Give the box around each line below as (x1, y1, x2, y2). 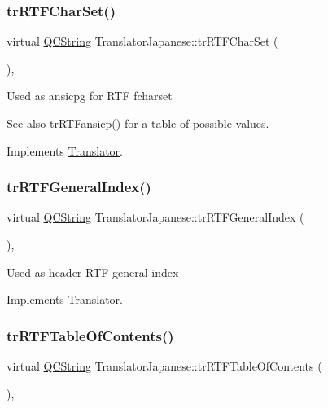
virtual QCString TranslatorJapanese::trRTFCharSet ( (7, 33, 278, 50)
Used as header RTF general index (7, 263, 179, 280)
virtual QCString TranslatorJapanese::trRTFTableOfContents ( (7, 358, 322, 374)
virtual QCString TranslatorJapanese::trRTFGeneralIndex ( (7, 208, 304, 226)
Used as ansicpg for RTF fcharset (7, 87, 173, 104)
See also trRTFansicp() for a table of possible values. (7, 115, 269, 131)
